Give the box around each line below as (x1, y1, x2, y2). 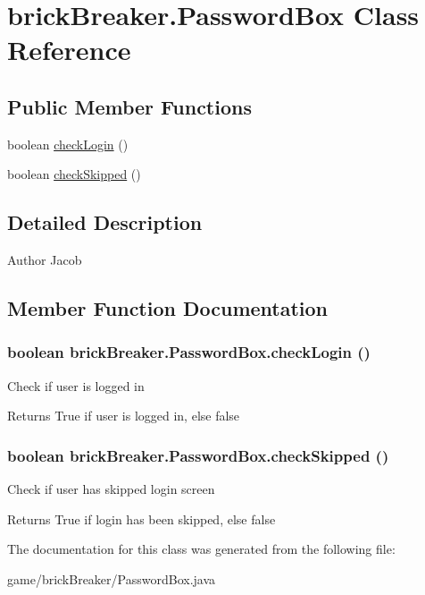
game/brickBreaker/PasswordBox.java (7, 569, 216, 588)
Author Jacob (7, 251, 82, 269)
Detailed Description (7, 208, 203, 236)
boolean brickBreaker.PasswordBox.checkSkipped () (7, 444, 389, 466)
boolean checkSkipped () (7, 165, 141, 183)
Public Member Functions (7, 92, 252, 120)
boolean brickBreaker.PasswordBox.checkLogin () (7, 341, 371, 363)
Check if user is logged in (7, 376, 145, 395)
